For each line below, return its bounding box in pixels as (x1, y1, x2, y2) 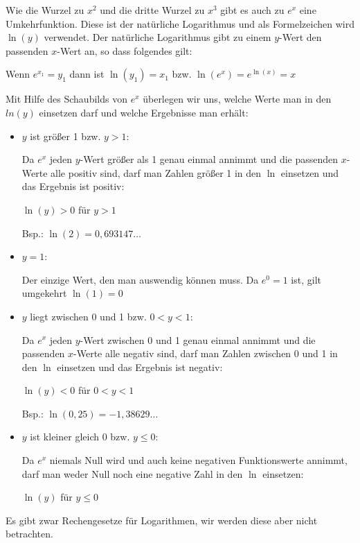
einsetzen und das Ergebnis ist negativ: (57, 359, 223, 374)
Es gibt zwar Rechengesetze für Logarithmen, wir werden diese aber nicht (6, 512, 318, 527)
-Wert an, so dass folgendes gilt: (57, 43, 192, 58)
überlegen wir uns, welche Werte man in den (143, 92, 332, 106)
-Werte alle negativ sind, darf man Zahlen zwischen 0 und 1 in (73, 346, 338, 361)
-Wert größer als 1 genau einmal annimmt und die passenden (80, 152, 339, 166)
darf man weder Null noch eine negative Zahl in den (21, 466, 243, 481)
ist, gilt (291, 272, 321, 286)
